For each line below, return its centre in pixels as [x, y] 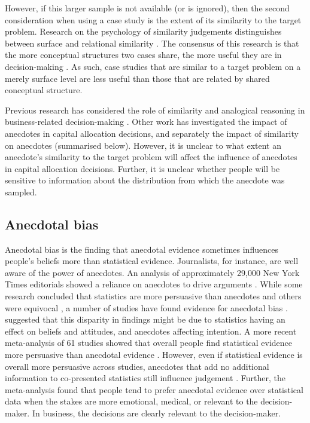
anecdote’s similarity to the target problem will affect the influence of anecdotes [151, 157]
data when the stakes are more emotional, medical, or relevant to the [131, 401]
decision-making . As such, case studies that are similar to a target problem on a [153, 66]
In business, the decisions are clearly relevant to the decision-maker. [156, 413]
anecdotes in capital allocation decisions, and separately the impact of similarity [152, 133]
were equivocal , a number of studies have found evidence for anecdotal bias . [146, 307]
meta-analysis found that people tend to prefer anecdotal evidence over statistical [154, 389]
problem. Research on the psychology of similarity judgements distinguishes [143, 31]
